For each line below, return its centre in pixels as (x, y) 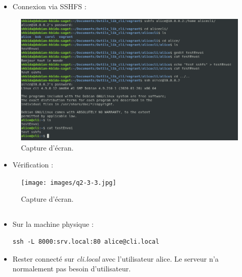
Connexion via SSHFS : (49, 6)
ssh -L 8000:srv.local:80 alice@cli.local (86, 242)
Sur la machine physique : (53, 224)
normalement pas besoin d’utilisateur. (72, 269)
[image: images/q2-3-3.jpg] (69, 183)
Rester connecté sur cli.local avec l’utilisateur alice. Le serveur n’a (116, 258)
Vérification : (33, 165)
